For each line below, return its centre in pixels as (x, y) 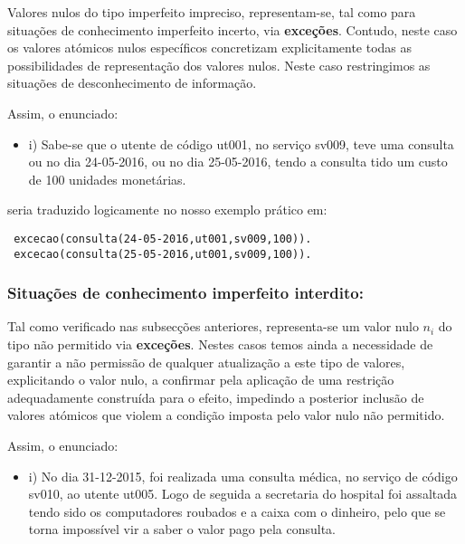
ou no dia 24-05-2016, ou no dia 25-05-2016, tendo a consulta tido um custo (238, 162)
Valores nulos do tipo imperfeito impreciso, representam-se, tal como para (212, 12)
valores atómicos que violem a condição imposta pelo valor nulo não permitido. (226, 415)
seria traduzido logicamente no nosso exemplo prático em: (167, 210)
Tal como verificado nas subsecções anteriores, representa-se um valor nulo (213, 326)
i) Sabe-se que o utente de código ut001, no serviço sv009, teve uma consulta (241, 143)
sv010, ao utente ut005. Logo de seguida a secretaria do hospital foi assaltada (243, 494)
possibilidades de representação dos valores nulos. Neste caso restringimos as (219, 65)
